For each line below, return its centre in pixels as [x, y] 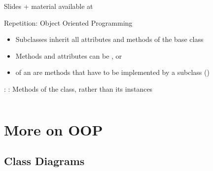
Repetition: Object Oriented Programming [68, 22]
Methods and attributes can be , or [69, 55]
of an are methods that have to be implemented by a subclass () [112, 72]
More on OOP [53, 129]
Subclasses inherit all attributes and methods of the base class [109, 39]
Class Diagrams [44, 161]
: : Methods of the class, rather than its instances [78, 88]
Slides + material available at [49, 6]
